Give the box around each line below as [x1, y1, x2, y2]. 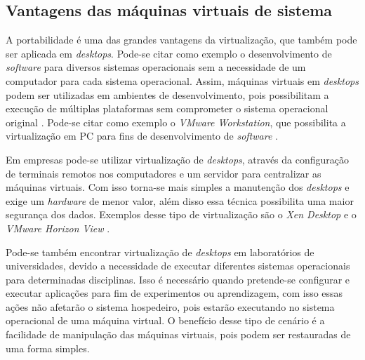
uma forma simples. [6, 340, 90, 355]
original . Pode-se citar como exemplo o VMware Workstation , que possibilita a [6, 114, 346, 129]
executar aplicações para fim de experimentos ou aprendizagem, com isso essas [6, 286, 343, 300]
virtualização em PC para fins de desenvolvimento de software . [6, 128, 278, 143]
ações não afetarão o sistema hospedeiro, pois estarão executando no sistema [6, 299, 335, 314]
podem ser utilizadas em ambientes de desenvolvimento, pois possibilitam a [6, 87, 329, 102]
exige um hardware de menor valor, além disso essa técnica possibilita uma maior [6, 193, 354, 208]
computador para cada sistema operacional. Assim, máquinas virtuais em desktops [6, 73, 359, 88]
